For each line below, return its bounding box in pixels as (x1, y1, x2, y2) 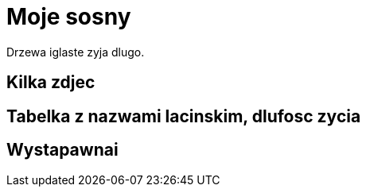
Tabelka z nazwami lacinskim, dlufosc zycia (6, 106, 361, 126)
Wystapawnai (6, 140, 119, 160)
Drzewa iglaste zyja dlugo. (6, 44, 145, 59)
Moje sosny (6, 3, 131, 30)
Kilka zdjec (6, 72, 95, 93)
